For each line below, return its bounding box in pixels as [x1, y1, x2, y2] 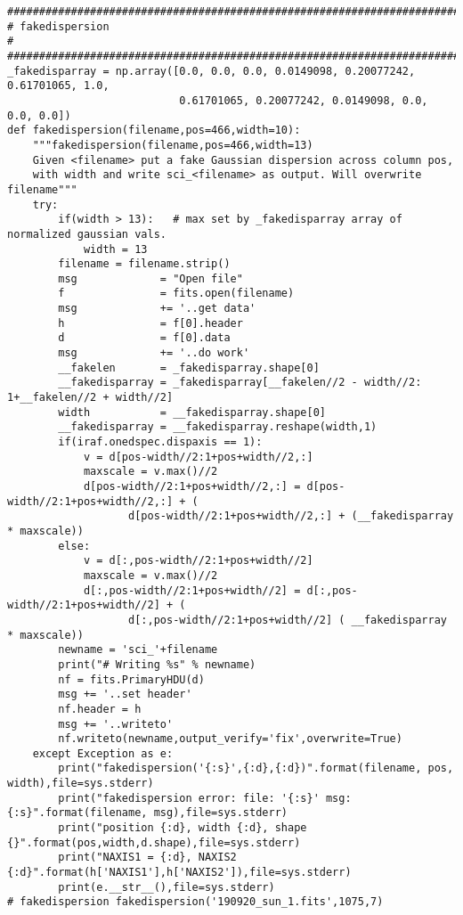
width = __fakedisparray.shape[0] [58, 405, 326, 419]
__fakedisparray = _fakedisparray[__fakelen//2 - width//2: [58, 376, 422, 389]
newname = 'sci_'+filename [58, 643, 218, 657]
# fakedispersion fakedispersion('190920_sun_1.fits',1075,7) [7, 895, 384, 909]
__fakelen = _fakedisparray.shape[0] [58, 361, 320, 374]
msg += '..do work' [58, 347, 250, 360]
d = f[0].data [58, 331, 231, 345]
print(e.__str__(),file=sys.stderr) [58, 880, 275, 894]
